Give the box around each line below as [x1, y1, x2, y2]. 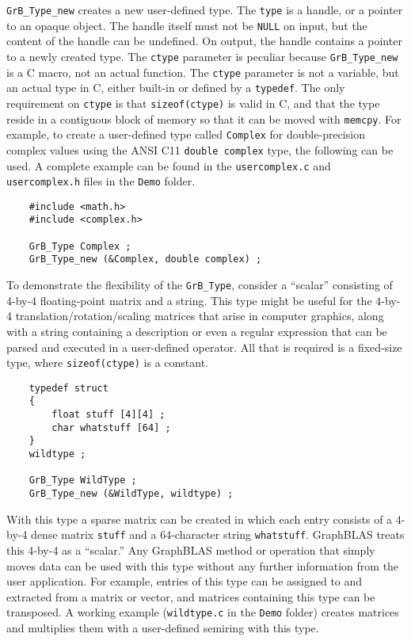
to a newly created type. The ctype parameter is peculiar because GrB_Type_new [6, 48, 398, 64]
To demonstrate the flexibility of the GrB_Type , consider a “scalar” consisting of [6, 277, 393, 293]
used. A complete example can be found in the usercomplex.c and [6, 157, 331, 174]
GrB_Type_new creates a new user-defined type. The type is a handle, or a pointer [6, 2, 403, 17]
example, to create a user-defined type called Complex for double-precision [6, 126, 365, 143]
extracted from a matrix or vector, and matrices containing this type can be [6, 588, 375, 605]
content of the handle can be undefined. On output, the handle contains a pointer [6, 32, 402, 49]
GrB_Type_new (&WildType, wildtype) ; [29, 488, 234, 500]
